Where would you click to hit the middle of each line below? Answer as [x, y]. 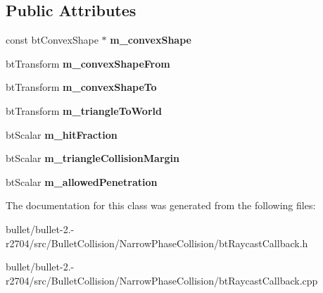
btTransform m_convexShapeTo [81, 87]
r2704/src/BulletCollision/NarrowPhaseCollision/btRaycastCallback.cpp [162, 280]
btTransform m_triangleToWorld [84, 110]
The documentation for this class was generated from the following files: [161, 205]
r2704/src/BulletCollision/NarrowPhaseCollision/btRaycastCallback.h [157, 243]
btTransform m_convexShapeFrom [88, 63]
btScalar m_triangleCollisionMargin [93, 158]
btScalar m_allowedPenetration [82, 181]
